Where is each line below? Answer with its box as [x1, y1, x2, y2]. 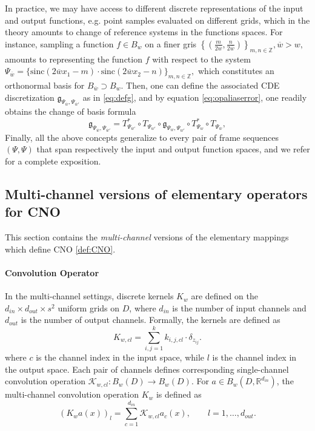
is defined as [156, 388, 202, 401]
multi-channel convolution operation [5, 388, 139, 401]
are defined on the [191, 290, 258, 302]
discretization [5, 90, 55, 103]
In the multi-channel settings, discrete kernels [5, 290, 174, 302]
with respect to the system [152, 52, 251, 65]
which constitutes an [197, 64, 274, 77]
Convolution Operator [5, 266, 99, 279]
